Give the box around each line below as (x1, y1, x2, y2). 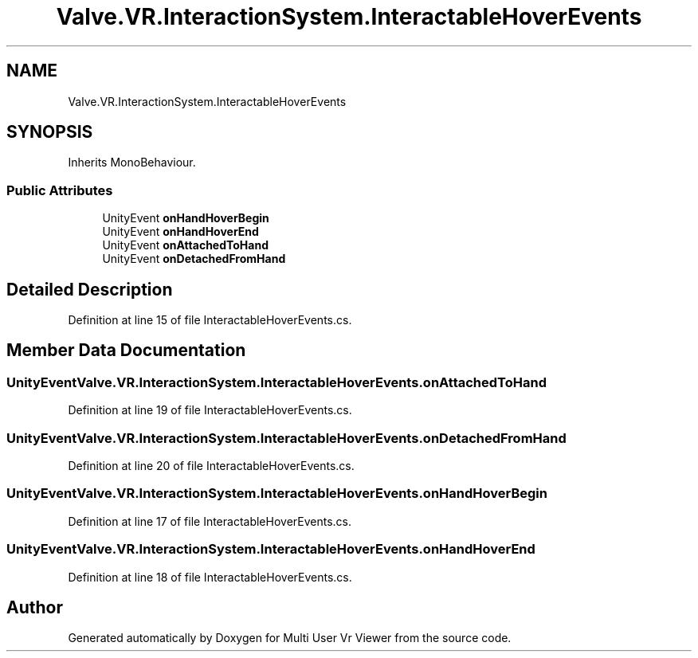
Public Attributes (6, 182, 113, 198)
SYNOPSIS (6, 122, 93, 143)
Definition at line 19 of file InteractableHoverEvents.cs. (68, 403, 352, 417)
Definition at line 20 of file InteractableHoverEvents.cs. (68, 459, 355, 472)
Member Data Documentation (6, 340, 246, 361)
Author (6, 597, 63, 617)
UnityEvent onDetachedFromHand (102, 252, 286, 266)
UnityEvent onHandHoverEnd (102, 225, 259, 239)
